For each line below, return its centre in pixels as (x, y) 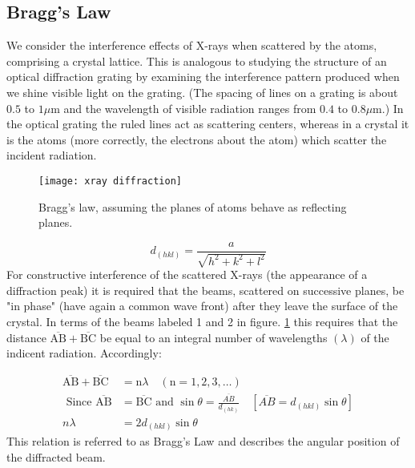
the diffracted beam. (56, 456)
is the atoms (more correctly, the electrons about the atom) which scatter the (197, 139)
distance (26, 337)
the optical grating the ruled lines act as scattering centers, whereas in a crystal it (208, 124)
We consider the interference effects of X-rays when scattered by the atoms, (192, 45)
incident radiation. (52, 155)
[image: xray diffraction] (110, 181)
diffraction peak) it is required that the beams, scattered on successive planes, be (205, 290)
